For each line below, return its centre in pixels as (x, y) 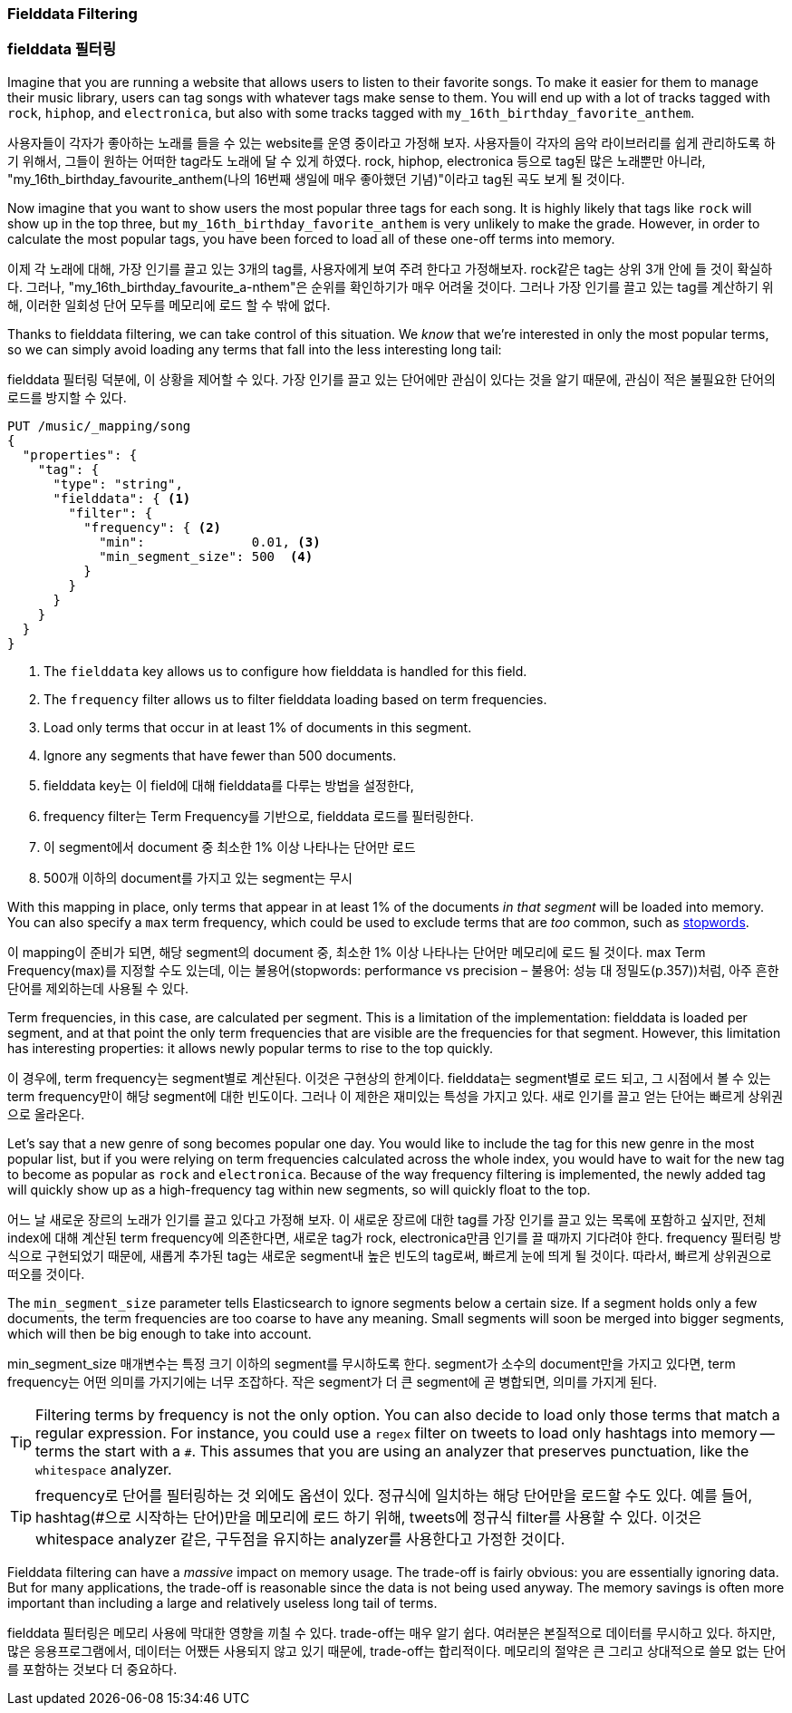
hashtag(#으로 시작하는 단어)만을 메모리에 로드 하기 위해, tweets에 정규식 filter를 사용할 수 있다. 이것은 (369, 1517)
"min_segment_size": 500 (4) (206, 556)
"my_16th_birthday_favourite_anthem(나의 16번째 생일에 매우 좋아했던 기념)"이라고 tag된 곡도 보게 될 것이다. (316, 179)
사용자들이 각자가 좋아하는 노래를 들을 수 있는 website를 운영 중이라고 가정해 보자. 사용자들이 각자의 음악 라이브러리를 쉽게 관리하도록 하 (391, 142)
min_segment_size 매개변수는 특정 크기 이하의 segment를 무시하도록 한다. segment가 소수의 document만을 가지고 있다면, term (372, 1363)
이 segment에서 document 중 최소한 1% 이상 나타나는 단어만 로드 (230, 847)
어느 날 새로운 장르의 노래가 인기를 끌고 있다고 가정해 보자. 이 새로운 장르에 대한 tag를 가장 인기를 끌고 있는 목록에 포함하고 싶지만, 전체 (387, 1219)
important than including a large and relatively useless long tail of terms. (222, 1602)
